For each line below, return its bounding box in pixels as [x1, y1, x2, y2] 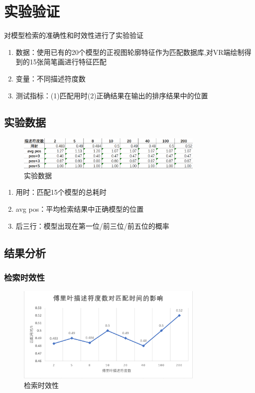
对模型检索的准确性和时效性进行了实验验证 [4, 30, 143, 40]
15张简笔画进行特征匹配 [29, 56, 107, 67]
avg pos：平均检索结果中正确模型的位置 [15, 204, 144, 214]
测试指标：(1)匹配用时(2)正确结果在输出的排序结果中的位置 [15, 90, 208, 100]
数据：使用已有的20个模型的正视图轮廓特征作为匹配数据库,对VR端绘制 [15, 46, 245, 57]
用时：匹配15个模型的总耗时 [15, 187, 107, 197]
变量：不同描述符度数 [15, 73, 86, 83]
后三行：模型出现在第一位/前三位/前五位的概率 [15, 220, 169, 231]
